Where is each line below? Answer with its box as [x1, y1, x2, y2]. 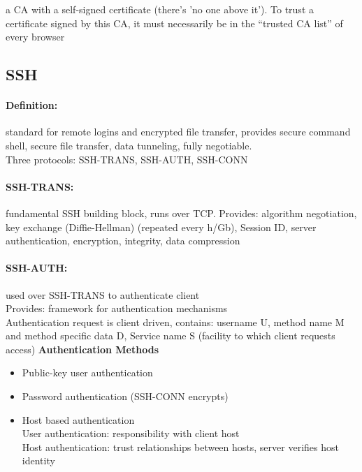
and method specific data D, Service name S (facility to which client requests [6, 328, 335, 343]
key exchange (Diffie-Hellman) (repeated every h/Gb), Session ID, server [6, 219, 317, 234]
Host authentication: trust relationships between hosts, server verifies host [22, 439, 339, 454]
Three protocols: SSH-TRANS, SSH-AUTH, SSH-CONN [6, 152, 248, 166]
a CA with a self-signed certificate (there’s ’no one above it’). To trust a [6, 2, 314, 16]
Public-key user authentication [22, 365, 153, 380]
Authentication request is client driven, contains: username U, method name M [6, 314, 345, 329]
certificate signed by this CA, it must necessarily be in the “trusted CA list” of [6, 15, 343, 30]
